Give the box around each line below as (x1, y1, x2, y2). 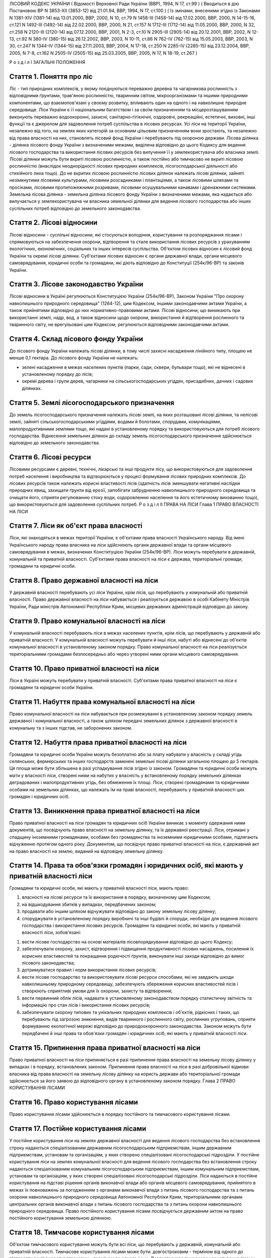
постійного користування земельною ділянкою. (9, 1215, 112, 1221)
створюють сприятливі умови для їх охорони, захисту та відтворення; (22, 988, 173, 994)
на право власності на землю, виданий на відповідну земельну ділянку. (9, 848, 164, 854)
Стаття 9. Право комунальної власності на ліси (9, 616, 166, 625)
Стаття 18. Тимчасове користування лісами (9, 1228, 155, 1237)
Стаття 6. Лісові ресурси (9, 453, 91, 461)
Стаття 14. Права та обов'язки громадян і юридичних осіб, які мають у (9, 861, 243, 870)
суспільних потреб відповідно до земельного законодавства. (9, 205, 142, 211)
